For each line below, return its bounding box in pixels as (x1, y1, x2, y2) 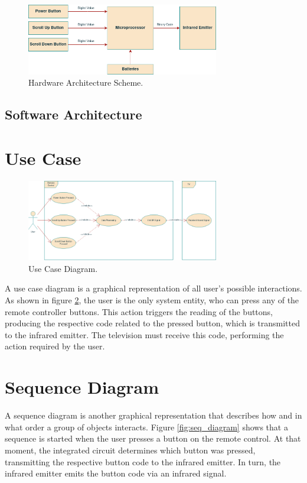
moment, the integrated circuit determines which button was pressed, (5, 443, 256, 456)
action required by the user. (5, 340, 105, 352)
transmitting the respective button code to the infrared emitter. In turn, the (5, 455, 281, 468)
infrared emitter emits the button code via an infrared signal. (5, 467, 227, 479)
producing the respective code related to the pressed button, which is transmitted (5, 317, 300, 329)
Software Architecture (5, 105, 142, 124)
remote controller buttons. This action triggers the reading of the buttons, (5, 305, 273, 317)
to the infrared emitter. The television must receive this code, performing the (5, 328, 284, 341)
